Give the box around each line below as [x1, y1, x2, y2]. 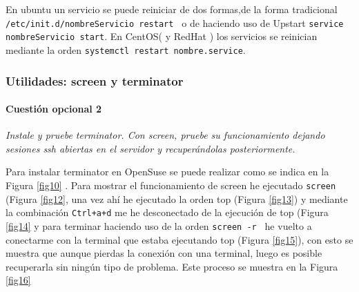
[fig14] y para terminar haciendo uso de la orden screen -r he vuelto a [6, 218, 312, 233]
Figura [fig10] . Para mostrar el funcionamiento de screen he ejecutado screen [6, 178, 336, 193]
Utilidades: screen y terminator [6, 72, 184, 89]
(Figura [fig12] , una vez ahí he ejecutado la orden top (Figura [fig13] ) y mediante [6, 191, 348, 206]
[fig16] [6, 273, 31, 287]
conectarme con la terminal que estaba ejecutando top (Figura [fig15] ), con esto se [6, 232, 353, 246]
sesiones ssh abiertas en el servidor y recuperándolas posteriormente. [6, 141, 295, 155]
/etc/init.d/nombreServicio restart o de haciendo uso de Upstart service [6, 15, 344, 30]
